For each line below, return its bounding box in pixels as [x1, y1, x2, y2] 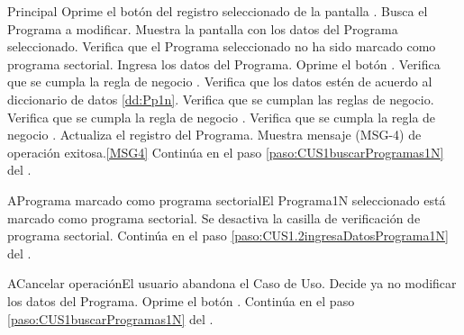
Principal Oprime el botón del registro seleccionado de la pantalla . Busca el [7, 2, 428, 20]
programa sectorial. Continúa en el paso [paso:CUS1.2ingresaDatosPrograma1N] [7, 226, 449, 245]
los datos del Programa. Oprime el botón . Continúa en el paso [7, 291, 355, 310]
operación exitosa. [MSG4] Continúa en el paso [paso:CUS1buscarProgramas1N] [7, 142, 444, 161]
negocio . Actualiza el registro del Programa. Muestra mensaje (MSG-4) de [7, 125, 422, 144]
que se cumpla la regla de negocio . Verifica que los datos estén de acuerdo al [7, 72, 432, 91]
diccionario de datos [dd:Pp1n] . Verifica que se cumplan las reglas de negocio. [7, 89, 434, 108]
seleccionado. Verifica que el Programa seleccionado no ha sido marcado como [7, 37, 436, 56]
